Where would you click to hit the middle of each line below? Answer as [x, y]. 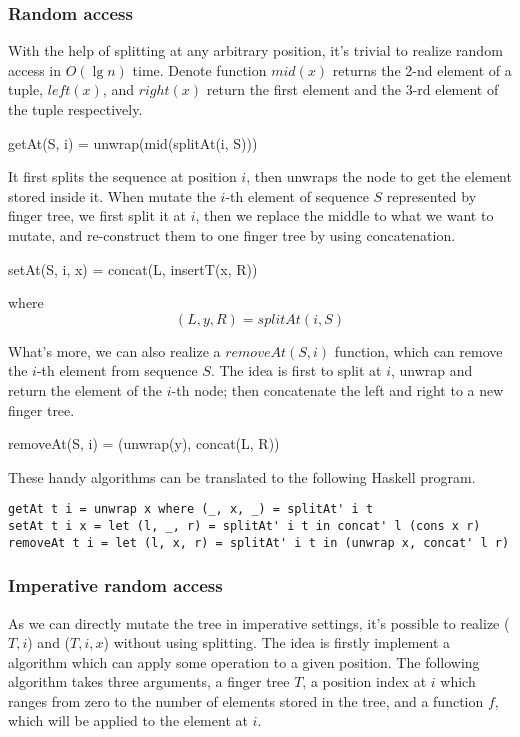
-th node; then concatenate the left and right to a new [337, 389]
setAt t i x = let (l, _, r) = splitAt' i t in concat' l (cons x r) [244, 525]
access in [35, 69]
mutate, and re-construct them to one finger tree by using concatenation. [232, 234]
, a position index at [364, 681]
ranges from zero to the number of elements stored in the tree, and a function [246, 700]
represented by [431, 195]
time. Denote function [199, 69]
